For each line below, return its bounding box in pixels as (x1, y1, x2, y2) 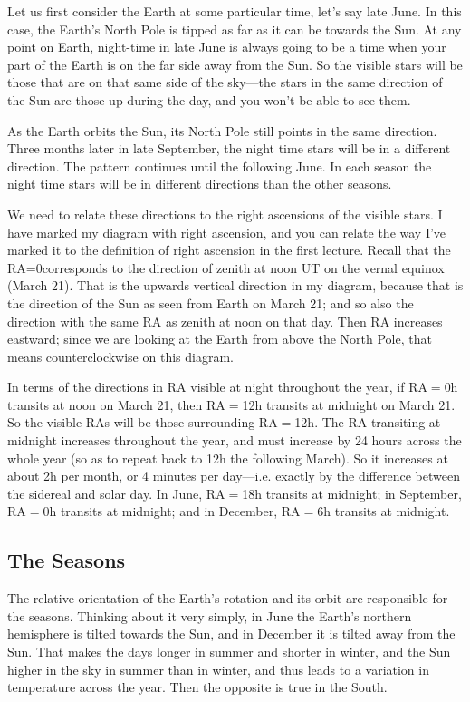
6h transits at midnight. (317, 502, 450, 521)
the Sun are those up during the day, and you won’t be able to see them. (7, 90, 411, 109)
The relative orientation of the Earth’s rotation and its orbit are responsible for (7, 589, 448, 608)
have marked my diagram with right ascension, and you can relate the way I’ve (7, 222, 446, 241)
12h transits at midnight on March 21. (242, 395, 456, 414)
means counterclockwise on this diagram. (7, 346, 234, 366)
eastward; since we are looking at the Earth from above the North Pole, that (7, 329, 432, 348)
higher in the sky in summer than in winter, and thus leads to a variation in (7, 659, 429, 678)
